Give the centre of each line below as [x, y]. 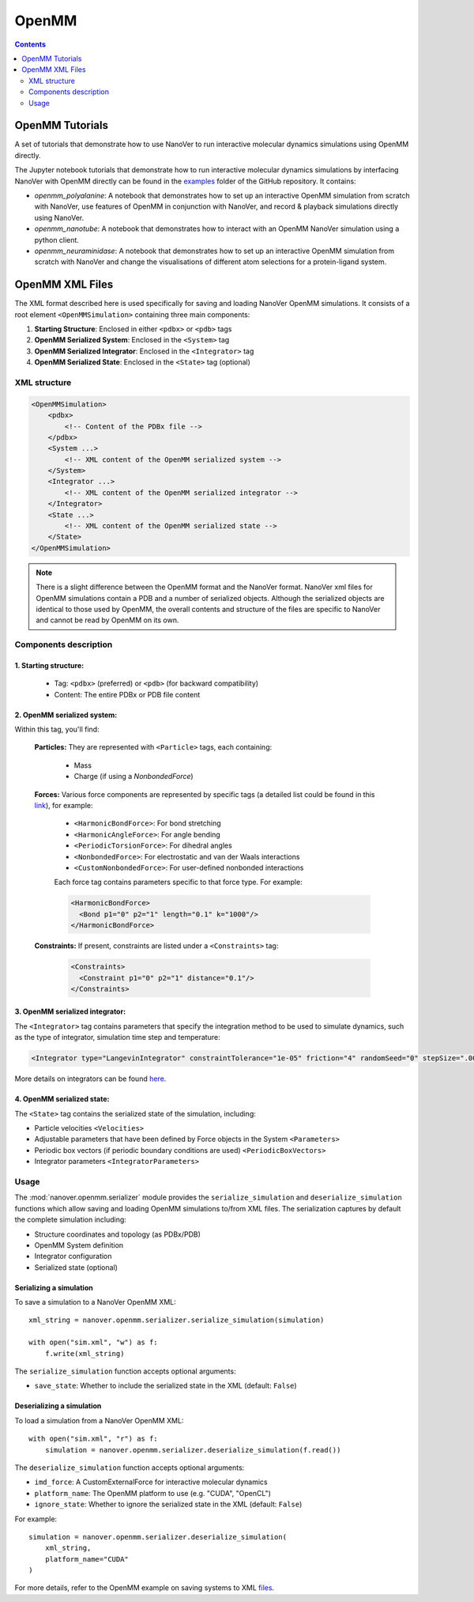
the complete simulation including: [70, 1220]
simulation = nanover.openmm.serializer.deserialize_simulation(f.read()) [193, 1450]
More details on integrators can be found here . [90, 1079]
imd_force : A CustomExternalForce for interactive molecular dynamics [151, 1482]
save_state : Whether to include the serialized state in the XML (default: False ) [166, 1386]
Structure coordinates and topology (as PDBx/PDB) [118, 1234]
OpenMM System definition [79, 1245]
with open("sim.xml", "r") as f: [93, 1439]
